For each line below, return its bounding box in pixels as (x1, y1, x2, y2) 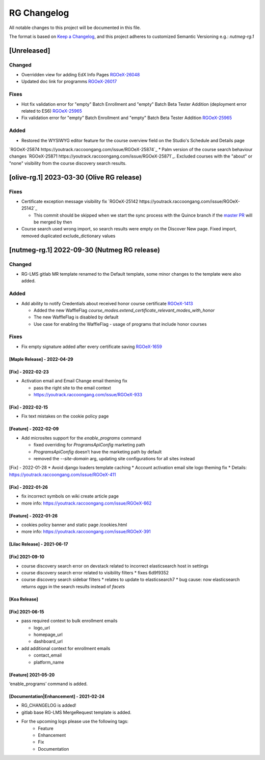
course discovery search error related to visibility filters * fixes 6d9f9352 (21, 570, 169, 576)
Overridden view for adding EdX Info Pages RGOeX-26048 (21, 72, 140, 78)
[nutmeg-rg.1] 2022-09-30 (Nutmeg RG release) (9, 246, 160, 254)
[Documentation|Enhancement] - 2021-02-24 (9, 693, 105, 699)
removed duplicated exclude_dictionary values (21, 233, 115, 239)
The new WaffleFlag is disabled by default (33, 314, 119, 320)
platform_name (33, 659, 64, 665)
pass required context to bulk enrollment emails (21, 618, 118, 624)
